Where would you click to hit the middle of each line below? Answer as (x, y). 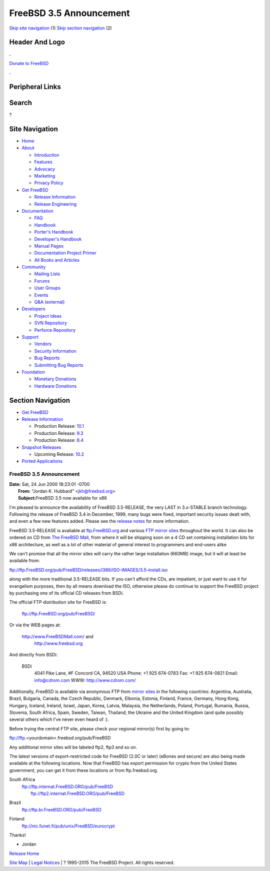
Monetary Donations (55, 379)
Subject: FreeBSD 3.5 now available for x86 (62, 498)
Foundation (33, 372)
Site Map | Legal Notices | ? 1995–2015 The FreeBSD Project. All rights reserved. (92, 862)
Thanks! (17, 835)
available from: (24, 561)
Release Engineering (55, 204)
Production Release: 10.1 (59, 426)
